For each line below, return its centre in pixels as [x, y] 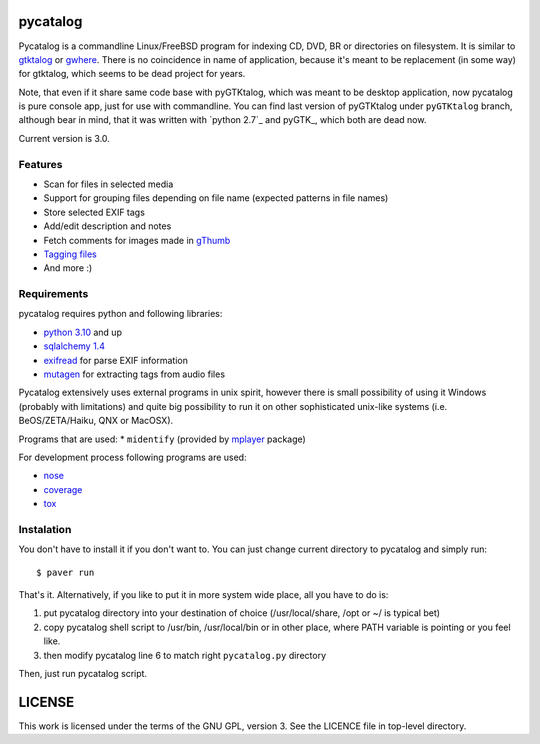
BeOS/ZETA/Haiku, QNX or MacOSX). [96, 421]
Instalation [45, 529]
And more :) [68, 268]
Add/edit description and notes [107, 226]
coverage [63, 489]
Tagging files [70, 254]
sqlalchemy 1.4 [74, 346]
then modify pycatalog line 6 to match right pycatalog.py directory [185, 655]
